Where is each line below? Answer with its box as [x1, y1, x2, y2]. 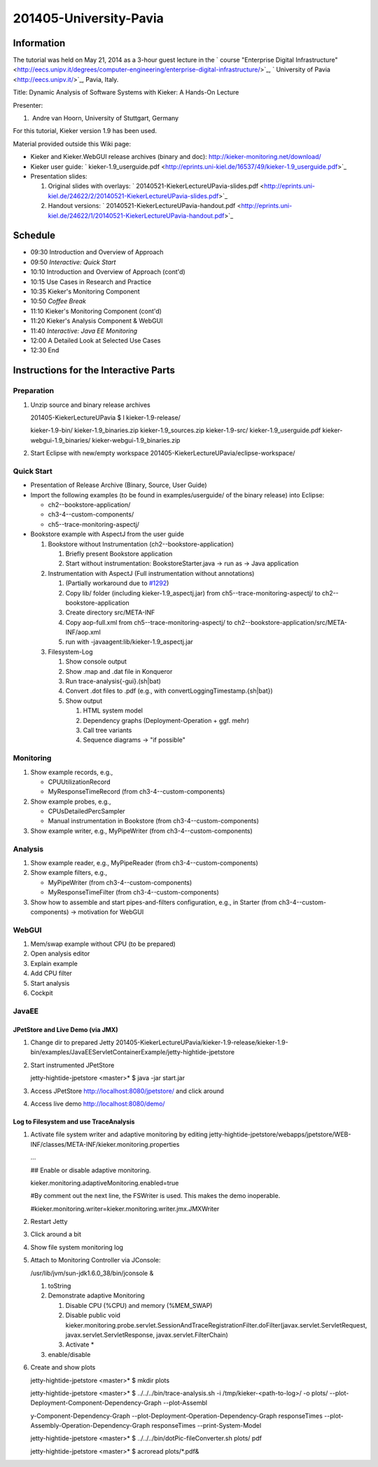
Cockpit [30, 989, 53, 998]
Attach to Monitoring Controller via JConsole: [30, 1256, 161, 1265]
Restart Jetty [30, 1218, 68, 1226]
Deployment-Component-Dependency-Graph [30, 1398, 162, 1407]
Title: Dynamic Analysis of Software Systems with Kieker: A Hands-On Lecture [13, 88, 239, 97]
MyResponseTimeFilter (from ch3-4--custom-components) [48, 888, 220, 897]
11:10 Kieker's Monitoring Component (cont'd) [30, 307, 162, 315]
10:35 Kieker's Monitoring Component [30, 287, 140, 296]
